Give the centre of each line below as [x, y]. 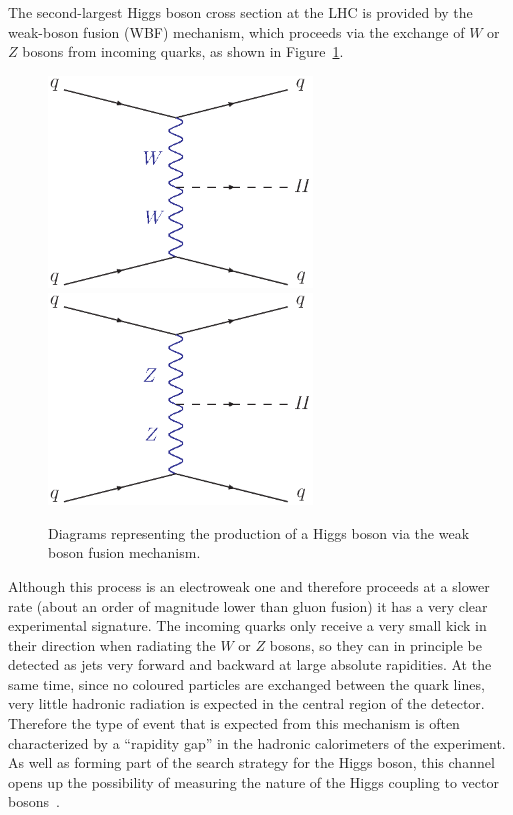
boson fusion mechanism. [124, 552]
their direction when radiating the [112, 644]
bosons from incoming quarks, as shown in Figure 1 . [183, 51]
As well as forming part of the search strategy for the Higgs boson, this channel [251, 762]
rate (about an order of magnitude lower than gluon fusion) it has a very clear [248, 605]
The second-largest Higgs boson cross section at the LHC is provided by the [240, 12]
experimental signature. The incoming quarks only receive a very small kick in [247, 625]
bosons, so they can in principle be [375, 644]
